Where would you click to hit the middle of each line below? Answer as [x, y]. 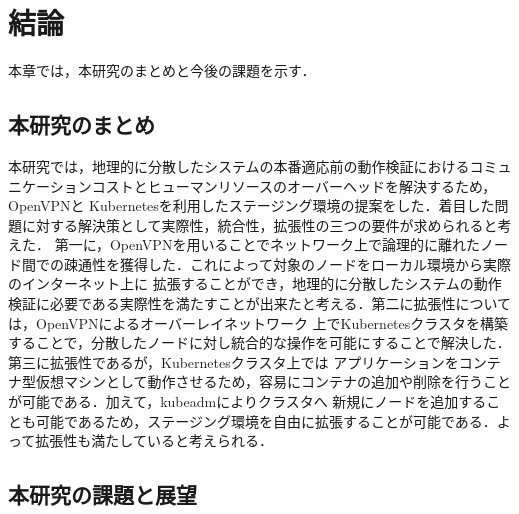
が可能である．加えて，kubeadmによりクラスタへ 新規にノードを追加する [247, 401]
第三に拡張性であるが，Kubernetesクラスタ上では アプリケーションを [233, 361]
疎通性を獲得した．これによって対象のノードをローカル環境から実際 [287, 263]
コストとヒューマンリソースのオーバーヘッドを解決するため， [294, 185]
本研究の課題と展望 [102, 494]
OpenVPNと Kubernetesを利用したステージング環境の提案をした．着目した [251, 205]
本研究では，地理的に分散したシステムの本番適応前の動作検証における [239, 165]
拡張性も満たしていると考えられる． [154, 440]
